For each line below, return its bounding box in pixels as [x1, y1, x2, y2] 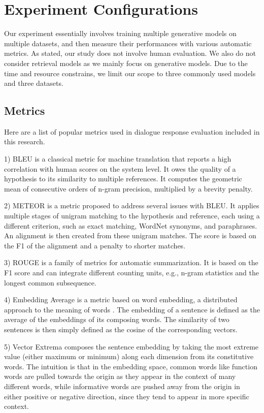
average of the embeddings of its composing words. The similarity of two [4, 314, 229, 325]
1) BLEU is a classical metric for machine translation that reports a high [4, 153, 232, 164]
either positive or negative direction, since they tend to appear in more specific [4, 391, 249, 401]
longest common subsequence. [4, 277, 96, 288]
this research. [4, 136, 45, 147]
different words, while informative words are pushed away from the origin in [4, 380, 240, 391]
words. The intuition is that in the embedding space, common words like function [4, 361, 257, 371]
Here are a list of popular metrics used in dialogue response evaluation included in [4, 126, 260, 137]
